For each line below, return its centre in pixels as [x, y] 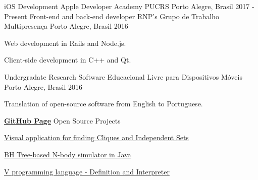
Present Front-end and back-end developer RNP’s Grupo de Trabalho [112, 16]
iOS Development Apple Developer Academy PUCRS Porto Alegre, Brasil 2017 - [129, 6]
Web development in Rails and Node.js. [65, 43]
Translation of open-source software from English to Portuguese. [104, 104]
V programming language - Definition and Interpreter [87, 171]
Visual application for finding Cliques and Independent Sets [96, 137]
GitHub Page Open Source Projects [62, 120]
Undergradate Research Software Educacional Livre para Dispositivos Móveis [123, 76]
